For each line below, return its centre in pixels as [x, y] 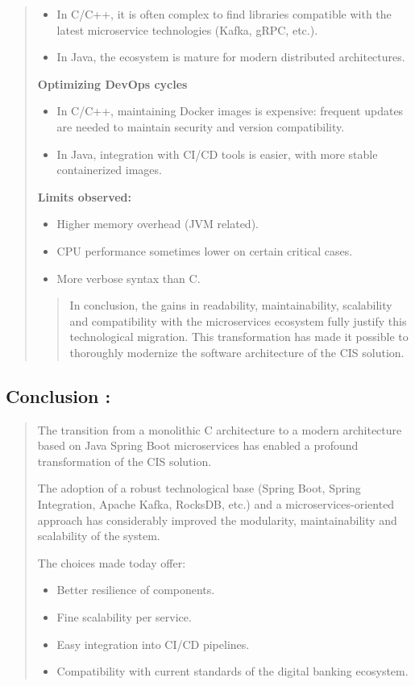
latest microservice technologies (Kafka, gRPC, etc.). [187, 29]
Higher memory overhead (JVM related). [158, 224]
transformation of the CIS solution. [124, 461]
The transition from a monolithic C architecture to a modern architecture [220, 429]
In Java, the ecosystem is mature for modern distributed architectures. [231, 57]
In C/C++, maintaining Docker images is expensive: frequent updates [230, 111]
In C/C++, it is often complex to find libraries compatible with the [224, 14]
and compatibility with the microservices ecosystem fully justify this [238, 320]
